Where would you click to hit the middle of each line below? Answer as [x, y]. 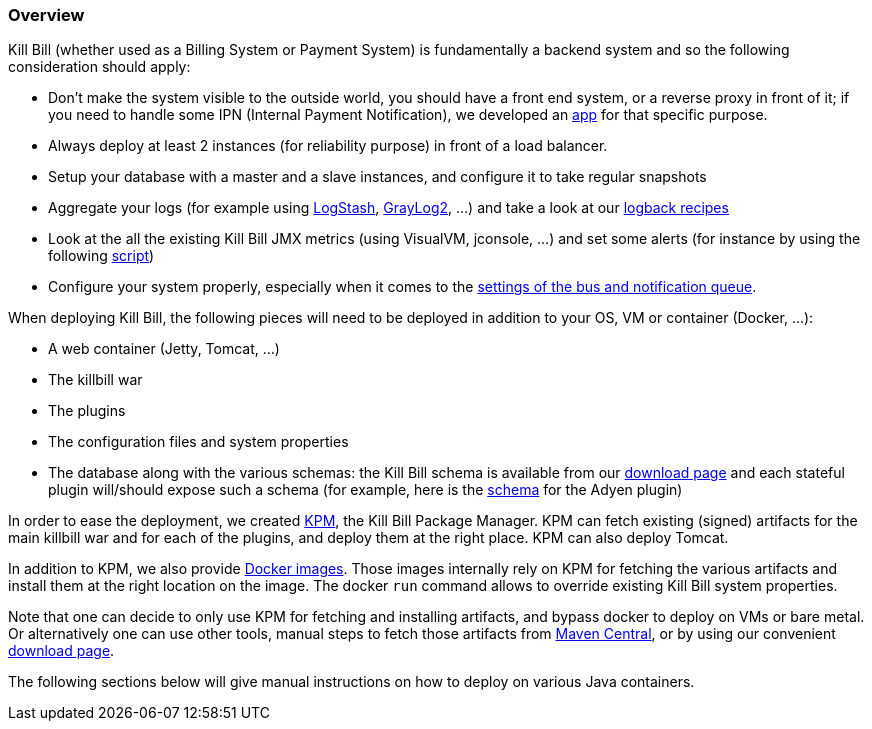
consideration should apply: [99, 67]
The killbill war [95, 380]
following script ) [101, 256]
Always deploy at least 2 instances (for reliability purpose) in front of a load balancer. [328, 146]
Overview [46, 15]
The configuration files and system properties [198, 442]
